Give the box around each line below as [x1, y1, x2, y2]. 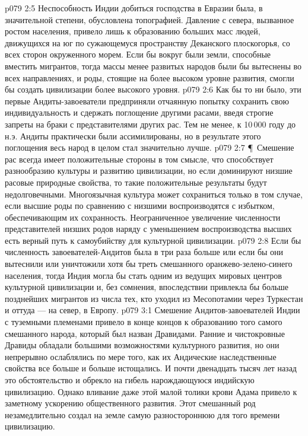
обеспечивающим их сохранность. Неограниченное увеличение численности [5, 211, 281, 223]
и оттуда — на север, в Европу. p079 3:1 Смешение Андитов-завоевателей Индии [5, 304, 300, 316]
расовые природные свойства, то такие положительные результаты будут [5, 176, 267, 188]
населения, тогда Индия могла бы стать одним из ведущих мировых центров [5, 269, 282, 281]
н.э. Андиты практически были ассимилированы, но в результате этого [5, 129, 261, 142]
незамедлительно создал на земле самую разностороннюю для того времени [5, 408, 280, 421]
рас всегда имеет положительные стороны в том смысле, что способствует [5, 152, 274, 165]
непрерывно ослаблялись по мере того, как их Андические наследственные [5, 350, 277, 362]
